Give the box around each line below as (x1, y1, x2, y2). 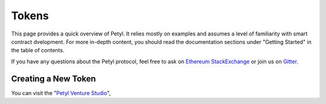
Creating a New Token (11, 73, 96, 84)
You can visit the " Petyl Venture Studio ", (11, 89, 111, 96)
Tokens (11, 9, 50, 22)
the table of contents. (11, 47, 65, 54)
